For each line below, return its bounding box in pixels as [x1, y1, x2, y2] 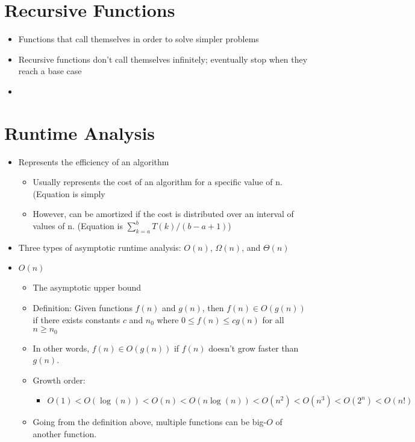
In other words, [33, 341, 90, 354]
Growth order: [33, 373, 86, 386]
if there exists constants [33, 313, 120, 326]
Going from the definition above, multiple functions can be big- [33, 415, 267, 428]
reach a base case [18, 65, 82, 77]
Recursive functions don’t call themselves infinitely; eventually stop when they [18, 52, 308, 65]
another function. [33, 428, 97, 440]
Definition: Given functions [33, 301, 133, 314]
